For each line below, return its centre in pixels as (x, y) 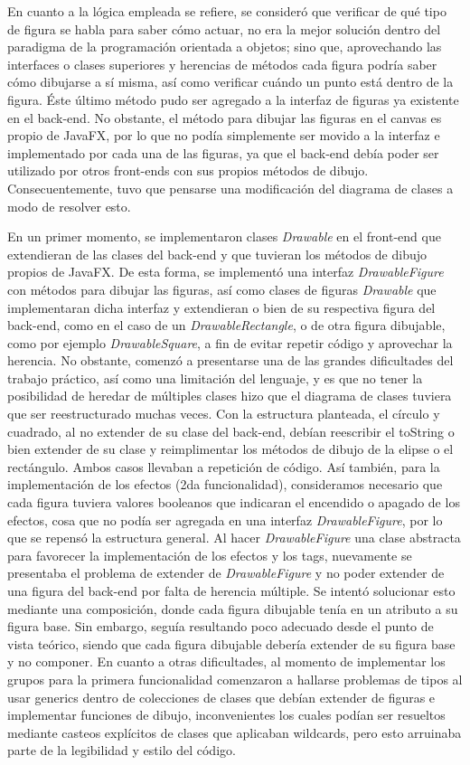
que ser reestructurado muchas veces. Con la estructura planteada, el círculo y (224, 414)
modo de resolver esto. (69, 206)
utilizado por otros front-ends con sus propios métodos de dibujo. (188, 170)
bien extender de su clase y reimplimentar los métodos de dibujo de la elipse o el (230, 449)
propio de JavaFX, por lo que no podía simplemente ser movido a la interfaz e (224, 135)
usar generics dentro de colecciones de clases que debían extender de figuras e (221, 697)
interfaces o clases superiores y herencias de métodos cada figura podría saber (222, 64)
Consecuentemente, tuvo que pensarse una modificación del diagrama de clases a (230, 188)
